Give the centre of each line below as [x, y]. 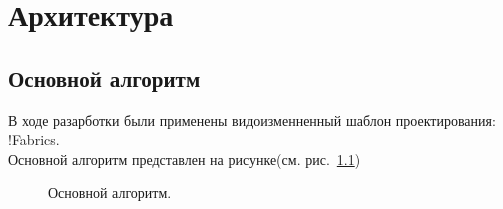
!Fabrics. [34, 139]
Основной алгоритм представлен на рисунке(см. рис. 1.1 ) [184, 158]
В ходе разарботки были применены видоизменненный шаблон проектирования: [252, 119]
